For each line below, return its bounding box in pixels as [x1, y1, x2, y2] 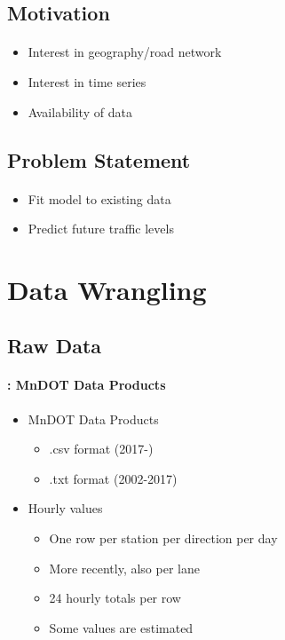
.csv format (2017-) [49, 439, 154, 458]
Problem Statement [7, 146, 191, 173]
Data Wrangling [7, 271, 207, 307]
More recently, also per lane [49, 558, 200, 577]
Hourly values [28, 499, 103, 518]
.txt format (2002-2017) [49, 469, 178, 487]
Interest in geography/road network [28, 43, 222, 61]
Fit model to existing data [28, 189, 171, 208]
